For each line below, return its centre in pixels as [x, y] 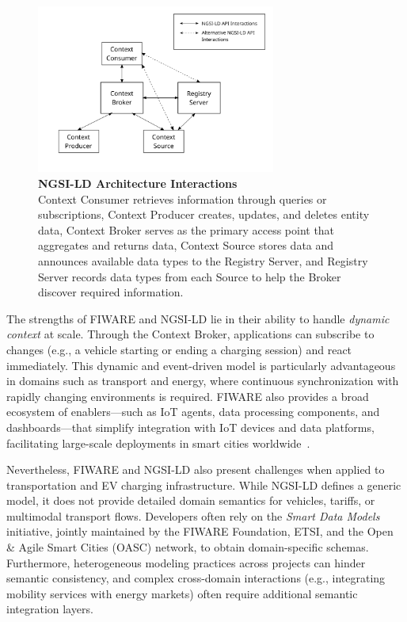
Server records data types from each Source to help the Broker [190, 276]
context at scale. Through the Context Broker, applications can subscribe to [190, 334]
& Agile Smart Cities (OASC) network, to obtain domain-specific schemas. [188, 547]
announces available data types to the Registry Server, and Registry [203, 260]
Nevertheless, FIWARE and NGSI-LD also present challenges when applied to [196, 469]
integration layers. [50, 609]
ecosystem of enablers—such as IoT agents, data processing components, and [193, 412]
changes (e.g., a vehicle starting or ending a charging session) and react [179, 349]
